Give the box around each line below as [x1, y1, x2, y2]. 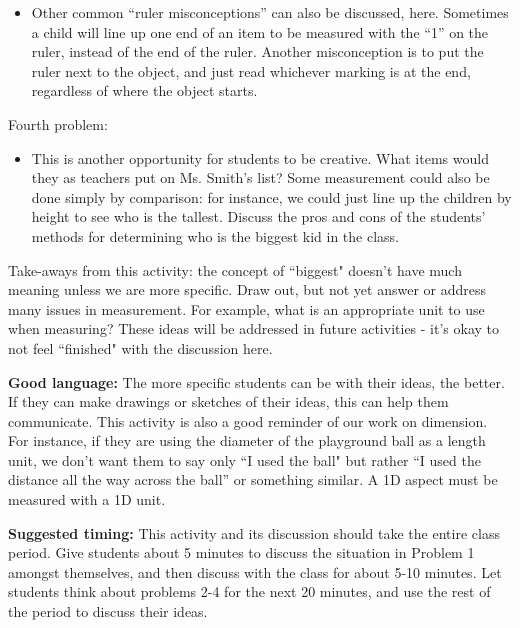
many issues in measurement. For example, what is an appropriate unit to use [8, 298, 485, 319]
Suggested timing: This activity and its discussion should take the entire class [8, 522, 500, 543]
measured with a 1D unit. [8, 489, 166, 510]
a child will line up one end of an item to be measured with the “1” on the [31, 21, 489, 42]
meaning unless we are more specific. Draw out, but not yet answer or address [8, 279, 487, 300]
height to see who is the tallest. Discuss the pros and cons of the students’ [31, 206, 486, 227]
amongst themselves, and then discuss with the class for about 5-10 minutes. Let [8, 561, 502, 582]
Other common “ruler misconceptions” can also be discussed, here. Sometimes [31, 2, 509, 22]
